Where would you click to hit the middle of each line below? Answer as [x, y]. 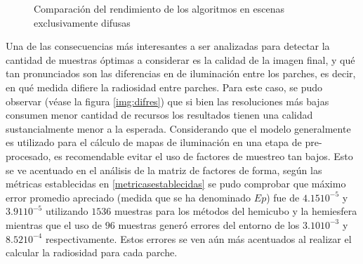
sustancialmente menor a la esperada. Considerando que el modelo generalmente [178, 128]
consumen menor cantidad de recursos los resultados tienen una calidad [159, 115]
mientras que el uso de [54, 224]
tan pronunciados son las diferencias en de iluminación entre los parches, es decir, [181, 73]
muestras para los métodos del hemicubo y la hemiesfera [236, 211]
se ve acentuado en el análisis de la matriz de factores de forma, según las [164, 170]
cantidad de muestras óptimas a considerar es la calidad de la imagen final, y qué [180, 59]
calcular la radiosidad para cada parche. [92, 252]
